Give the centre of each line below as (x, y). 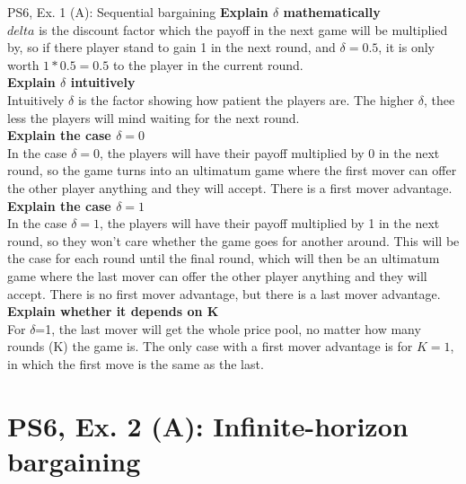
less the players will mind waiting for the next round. (154, 117)
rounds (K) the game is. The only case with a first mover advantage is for (210, 346)
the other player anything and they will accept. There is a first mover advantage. (230, 187)
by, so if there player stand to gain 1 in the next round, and (171, 47)
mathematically (332, 12)
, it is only (407, 47)
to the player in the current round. (208, 64)
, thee (439, 99)
